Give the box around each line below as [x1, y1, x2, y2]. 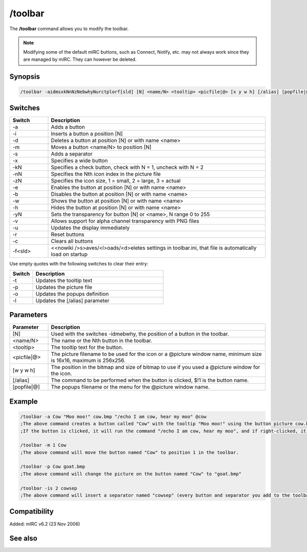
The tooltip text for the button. [51, 344, 124, 351]
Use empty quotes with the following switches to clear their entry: [9, 261, 148, 267]
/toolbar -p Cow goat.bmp [20, 463, 85, 470]
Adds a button [51, 123, 85, 130]
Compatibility [9, 507, 54, 516]
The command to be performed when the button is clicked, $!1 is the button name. [51, 377, 249, 384]
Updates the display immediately [51, 224, 130, 231]
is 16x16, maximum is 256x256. [51, 357, 126, 364]
